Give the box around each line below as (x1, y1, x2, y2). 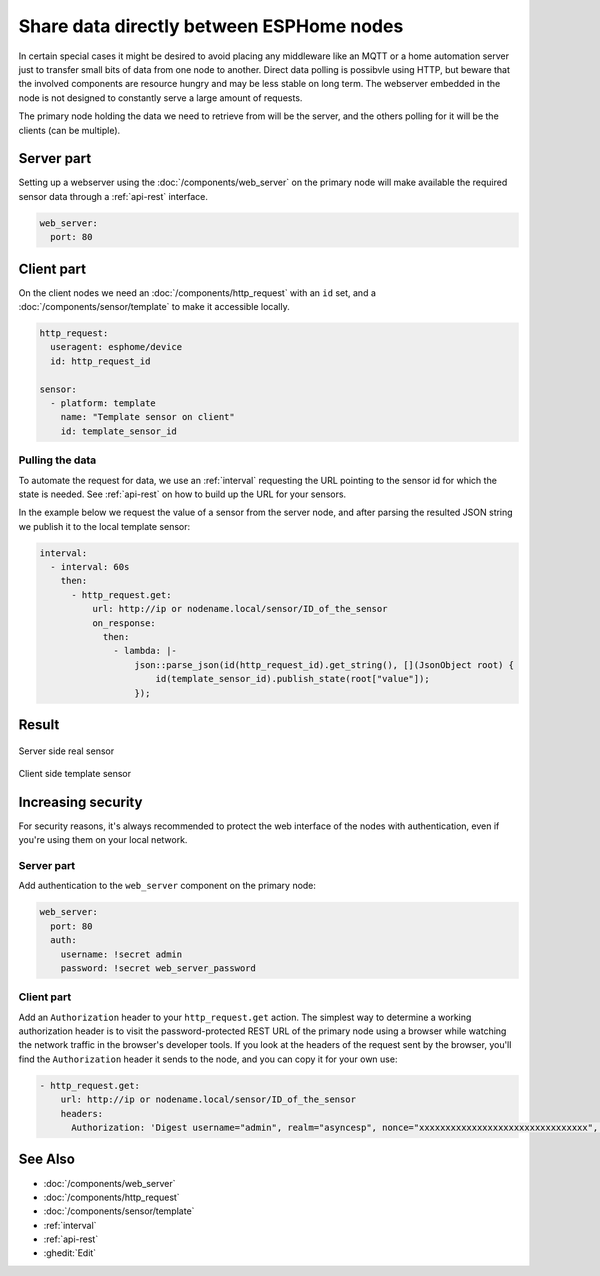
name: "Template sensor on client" (60, 411, 235, 423)
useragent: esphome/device (50, 341, 183, 353)
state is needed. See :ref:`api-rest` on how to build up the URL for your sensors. (18, 488, 347, 500)
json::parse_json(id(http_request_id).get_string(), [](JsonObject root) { (134, 659, 515, 670)
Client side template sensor (18, 767, 132, 779)
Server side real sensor (18, 745, 115, 757)
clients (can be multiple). (18, 124, 121, 136)
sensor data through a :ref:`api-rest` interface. (18, 190, 209, 202)
